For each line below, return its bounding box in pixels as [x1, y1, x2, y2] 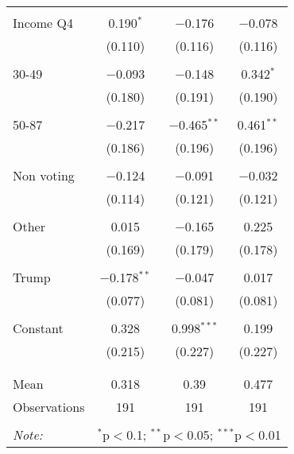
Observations [13, 398, 85, 416]
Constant [13, 319, 64, 337]
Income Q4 [13, 14, 73, 32]
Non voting [13, 166, 75, 184]
